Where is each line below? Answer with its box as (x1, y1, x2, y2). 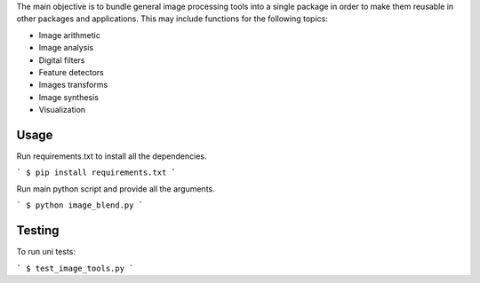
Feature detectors (38, 67, 104, 77)
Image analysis (38, 43, 94, 53)
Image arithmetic (38, 29, 101, 40)
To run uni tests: (16, 247, 76, 257)
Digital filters (38, 54, 85, 66)
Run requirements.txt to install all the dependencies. (16, 151, 208, 161)
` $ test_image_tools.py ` (16, 263, 134, 273)
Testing (16, 223, 60, 239)
